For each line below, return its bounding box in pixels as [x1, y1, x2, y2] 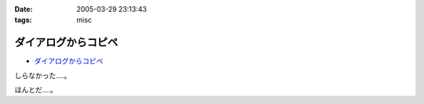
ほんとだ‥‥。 [14, 85, 58, 95]
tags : [14, 16, 32, 25]
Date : [14, 5, 33, 13]
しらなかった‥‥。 [14, 70, 71, 80]
